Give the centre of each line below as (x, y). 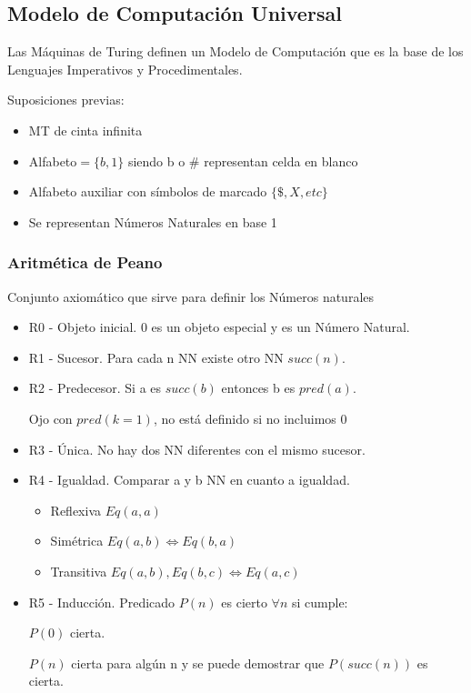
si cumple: (320, 602)
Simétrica (77, 541)
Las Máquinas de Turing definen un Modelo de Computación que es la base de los (235, 51)
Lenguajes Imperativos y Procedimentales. (125, 69)
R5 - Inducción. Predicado (102, 602)
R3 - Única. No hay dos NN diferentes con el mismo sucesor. (197, 449)
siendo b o (156, 161)
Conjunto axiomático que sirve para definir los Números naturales (191, 296)
